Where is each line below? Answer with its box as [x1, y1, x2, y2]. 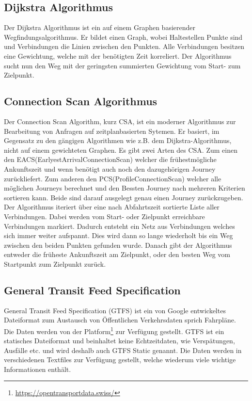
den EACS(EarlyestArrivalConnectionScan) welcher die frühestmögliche [4, 154, 217, 164]
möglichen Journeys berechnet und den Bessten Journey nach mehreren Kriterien [4, 183, 245, 193]
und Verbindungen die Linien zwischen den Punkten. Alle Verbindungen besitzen [4, 41, 245, 51]
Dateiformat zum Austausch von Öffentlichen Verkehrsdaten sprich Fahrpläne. [4, 315, 236, 325]
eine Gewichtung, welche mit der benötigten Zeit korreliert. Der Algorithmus [4, 50, 232, 61]
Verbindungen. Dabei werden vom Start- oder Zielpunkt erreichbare [4, 211, 205, 221]
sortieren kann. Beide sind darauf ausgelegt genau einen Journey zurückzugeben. [4, 192, 243, 202]
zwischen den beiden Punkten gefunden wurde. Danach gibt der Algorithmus [4, 240, 232, 250]
